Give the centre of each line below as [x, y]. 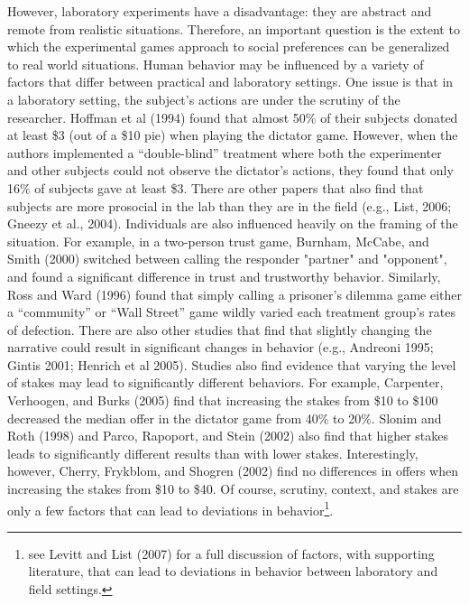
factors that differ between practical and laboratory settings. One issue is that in [230, 82]
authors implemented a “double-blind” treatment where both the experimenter [225, 152]
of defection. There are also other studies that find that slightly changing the [220, 329]
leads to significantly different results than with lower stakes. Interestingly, [213, 453]
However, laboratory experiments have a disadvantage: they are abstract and [220, 11]
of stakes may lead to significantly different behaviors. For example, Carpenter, [225, 382]
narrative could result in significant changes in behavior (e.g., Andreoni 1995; [221, 347]
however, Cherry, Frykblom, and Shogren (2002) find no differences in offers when [233, 471]
